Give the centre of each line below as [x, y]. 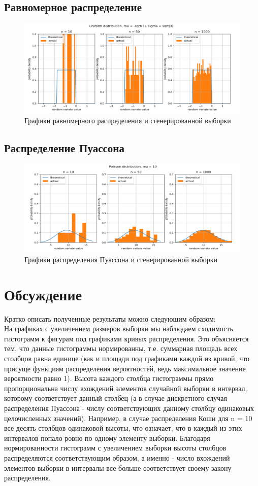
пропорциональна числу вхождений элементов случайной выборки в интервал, [126, 388]
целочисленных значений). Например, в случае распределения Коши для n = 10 [128, 418]
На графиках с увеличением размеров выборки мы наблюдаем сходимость [119, 328]
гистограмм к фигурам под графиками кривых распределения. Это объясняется [126, 338]
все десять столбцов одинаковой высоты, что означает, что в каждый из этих [123, 428]
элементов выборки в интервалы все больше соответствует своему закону [118, 467]
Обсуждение [43, 294]
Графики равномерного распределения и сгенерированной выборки [128, 120]
